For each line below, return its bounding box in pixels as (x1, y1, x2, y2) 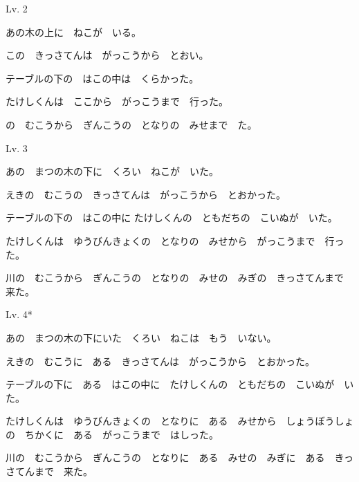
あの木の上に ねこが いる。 (6, 24, 141, 39)
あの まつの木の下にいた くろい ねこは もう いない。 (6, 330, 277, 344)
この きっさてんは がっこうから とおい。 (6, 48, 209, 62)
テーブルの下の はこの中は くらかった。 (6, 71, 199, 85)
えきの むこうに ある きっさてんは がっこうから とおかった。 (6, 353, 315, 368)
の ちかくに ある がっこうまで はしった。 (6, 427, 219, 441)
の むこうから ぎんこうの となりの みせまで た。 (6, 117, 257, 131)
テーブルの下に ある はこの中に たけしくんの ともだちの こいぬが (6, 377, 335, 391)
